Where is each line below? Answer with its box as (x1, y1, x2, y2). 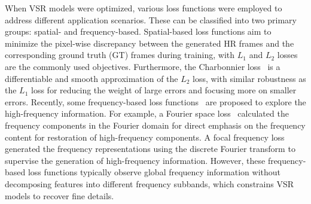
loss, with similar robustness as (193, 72, 306, 84)
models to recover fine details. (5, 189, 114, 202)
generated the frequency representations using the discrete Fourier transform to (5, 142, 295, 155)
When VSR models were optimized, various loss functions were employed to (5, 2, 282, 14)
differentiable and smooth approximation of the (5, 72, 178, 84)
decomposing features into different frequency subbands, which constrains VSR (5, 177, 294, 190)
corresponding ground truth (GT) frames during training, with (5, 48, 235, 61)
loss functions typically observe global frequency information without (28, 166, 280, 178)
